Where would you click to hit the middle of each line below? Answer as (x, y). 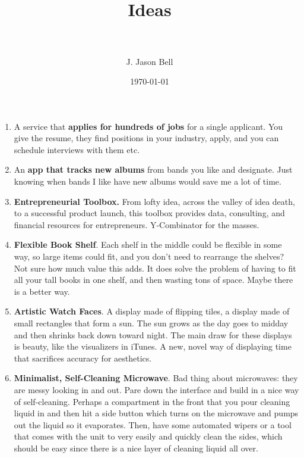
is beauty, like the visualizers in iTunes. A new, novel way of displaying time (153, 346)
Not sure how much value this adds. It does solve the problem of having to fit (155, 268)
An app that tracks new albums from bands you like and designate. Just (153, 169)
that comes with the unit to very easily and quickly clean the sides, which (148, 436)
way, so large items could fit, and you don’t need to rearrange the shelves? (149, 256)
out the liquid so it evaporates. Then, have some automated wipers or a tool (153, 424)
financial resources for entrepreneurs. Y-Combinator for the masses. (137, 224)
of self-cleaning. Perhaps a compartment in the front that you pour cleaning (152, 401)
